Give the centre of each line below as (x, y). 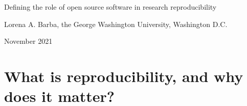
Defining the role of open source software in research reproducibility (110, 7)
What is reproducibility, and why (124, 76)
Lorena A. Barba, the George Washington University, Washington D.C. (116, 24)
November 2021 (28, 41)
